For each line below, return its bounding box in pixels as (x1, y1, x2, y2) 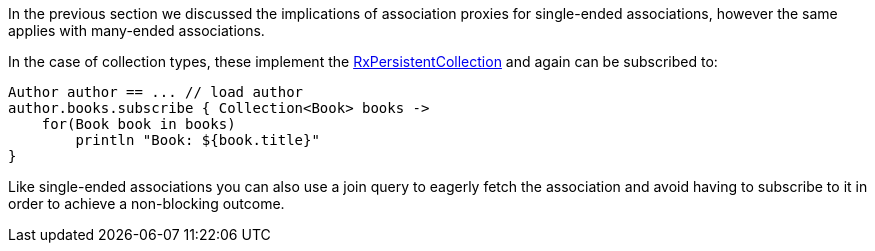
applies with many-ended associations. (8, 22, 265, 39)
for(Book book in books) (41, 116, 236, 132)
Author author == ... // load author (8, 84, 304, 100)
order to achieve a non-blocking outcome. (8, 195, 285, 212)
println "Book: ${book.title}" (75, 132, 320, 148)
